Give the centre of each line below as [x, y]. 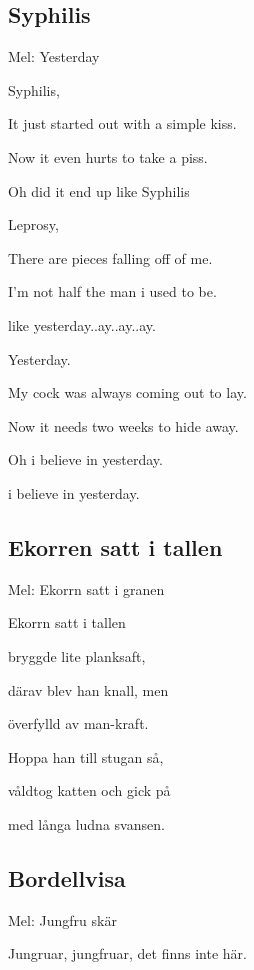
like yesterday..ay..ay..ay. [82, 324]
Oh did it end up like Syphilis [99, 190]
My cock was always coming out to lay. [127, 392]
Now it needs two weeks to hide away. [123, 425]
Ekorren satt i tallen [115, 546]
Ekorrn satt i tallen [67, 622]
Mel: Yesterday [54, 56]
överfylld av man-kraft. [78, 723]
